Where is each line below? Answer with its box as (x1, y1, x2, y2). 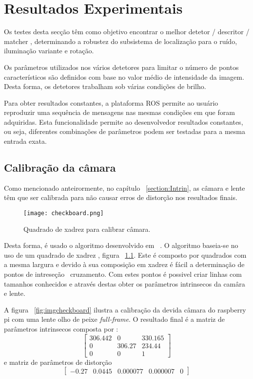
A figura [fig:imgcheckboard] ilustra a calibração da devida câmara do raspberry (4, 304, 246, 314)
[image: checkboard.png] (23, 210, 104, 217)
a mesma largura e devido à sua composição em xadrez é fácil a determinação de (4, 259, 245, 269)
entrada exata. (4, 136, 47, 146)
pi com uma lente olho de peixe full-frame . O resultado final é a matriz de (4, 314, 225, 324)
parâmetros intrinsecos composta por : (4, 324, 118, 334)
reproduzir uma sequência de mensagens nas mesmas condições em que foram (4, 107, 235, 117)
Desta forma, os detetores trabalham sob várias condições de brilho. (4, 81, 206, 91)
